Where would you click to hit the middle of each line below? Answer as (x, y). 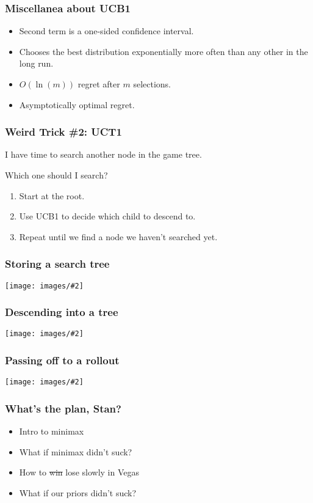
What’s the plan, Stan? (63, 408)
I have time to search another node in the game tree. (103, 154)
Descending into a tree (62, 312)
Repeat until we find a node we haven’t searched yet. (118, 236)
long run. (36, 63)
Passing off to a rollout (62, 360)
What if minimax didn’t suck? (76, 451)
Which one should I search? (56, 175)
